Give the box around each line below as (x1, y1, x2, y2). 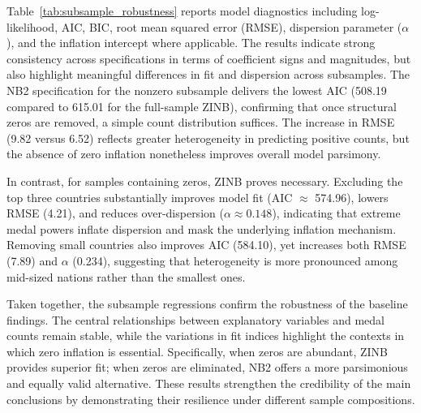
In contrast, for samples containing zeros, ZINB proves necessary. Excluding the (6, 172, 403, 189)
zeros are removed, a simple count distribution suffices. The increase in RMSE (6, 114, 395, 131)
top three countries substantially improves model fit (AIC (6, 188, 293, 205)
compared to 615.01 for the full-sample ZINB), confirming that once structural (6, 97, 397, 114)
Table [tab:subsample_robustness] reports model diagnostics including (6, 2, 358, 19)
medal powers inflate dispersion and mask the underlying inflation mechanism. (6, 220, 397, 237)
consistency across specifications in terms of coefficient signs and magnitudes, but (6, 49, 411, 67)
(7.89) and (6, 252, 58, 269)
